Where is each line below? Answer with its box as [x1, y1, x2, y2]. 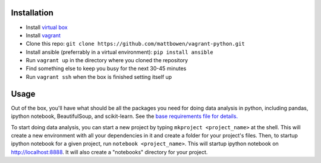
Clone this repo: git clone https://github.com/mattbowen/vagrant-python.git [26, 40, 245, 47]
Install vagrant [26, 31, 61, 39]
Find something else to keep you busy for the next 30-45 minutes [26, 65, 187, 72]
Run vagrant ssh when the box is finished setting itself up [26, 73, 172, 80]
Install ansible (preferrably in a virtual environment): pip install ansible [26, 48, 213, 56]
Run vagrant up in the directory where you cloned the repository [26, 57, 188, 64]
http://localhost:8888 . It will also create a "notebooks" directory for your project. [11, 148, 208, 155]
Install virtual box [26, 24, 68, 31]
